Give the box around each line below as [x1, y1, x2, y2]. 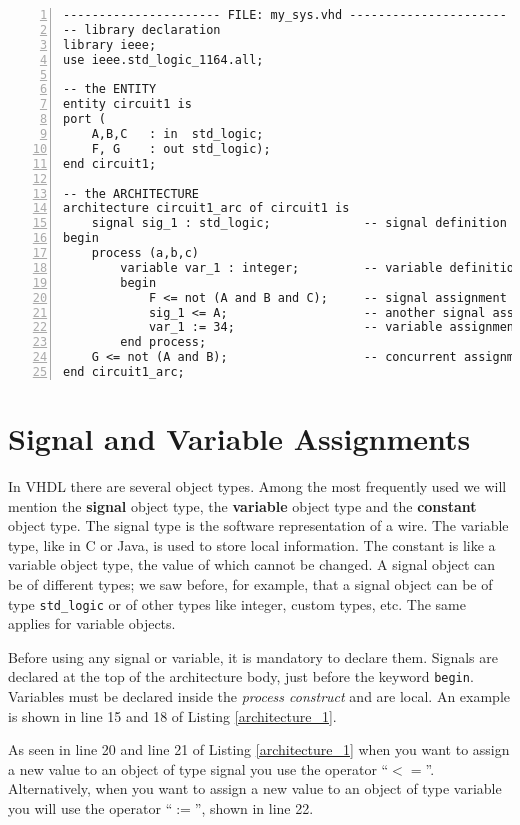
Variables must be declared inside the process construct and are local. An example [8, 686, 511, 707]
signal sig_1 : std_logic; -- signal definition [91, 216, 507, 231]
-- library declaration [63, 22, 221, 37]
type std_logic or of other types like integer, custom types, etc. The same [8, 593, 466, 614]
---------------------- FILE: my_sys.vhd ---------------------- [63, 8, 507, 22]
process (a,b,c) [91, 246, 200, 260]
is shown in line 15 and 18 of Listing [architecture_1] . [8, 705, 337, 726]
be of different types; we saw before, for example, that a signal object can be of [8, 573, 493, 594]
